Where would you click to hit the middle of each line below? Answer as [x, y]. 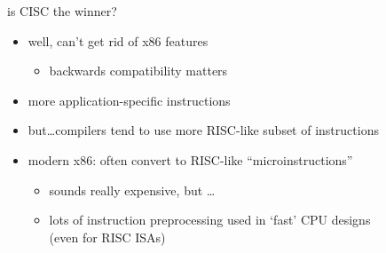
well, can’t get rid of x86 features [118, 40]
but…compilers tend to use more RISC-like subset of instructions [203, 130]
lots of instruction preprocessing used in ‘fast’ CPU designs [210, 220]
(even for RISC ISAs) [107, 237]
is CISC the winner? [62, 11]
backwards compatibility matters [138, 71]
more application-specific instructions [129, 100]
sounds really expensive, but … [132, 190]
